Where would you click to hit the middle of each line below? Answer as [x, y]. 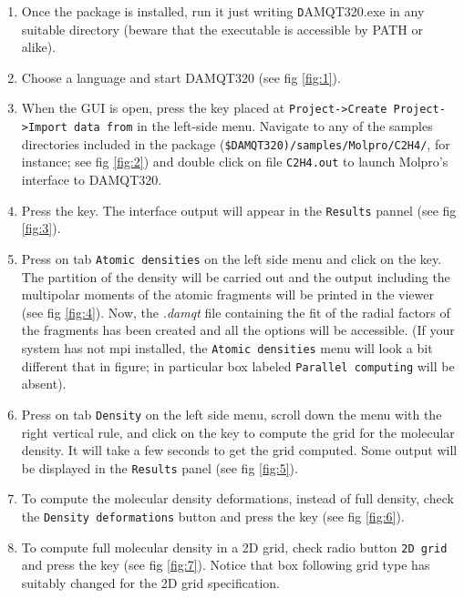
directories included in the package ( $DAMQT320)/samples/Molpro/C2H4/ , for [236, 143]
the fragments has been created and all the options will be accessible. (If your [238, 330]
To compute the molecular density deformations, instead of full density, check [237, 498]
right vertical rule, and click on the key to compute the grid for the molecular [238, 432]
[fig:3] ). [41, 228]
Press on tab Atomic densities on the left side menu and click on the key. [232, 258]
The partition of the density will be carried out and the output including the [236, 276]
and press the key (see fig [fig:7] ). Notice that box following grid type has [226, 565]
